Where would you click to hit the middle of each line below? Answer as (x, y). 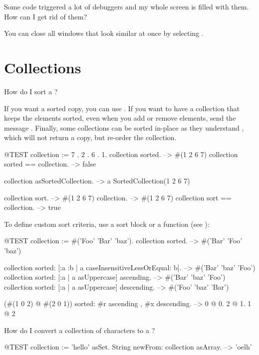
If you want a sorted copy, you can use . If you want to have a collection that (122, 108)
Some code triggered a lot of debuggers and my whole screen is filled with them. (127, 6)
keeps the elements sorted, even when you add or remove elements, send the (120, 118)
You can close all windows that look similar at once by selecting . (104, 33)
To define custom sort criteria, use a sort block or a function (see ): (107, 224)
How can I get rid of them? (46, 16)
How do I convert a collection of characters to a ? (80, 330)
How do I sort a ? (31, 91)
